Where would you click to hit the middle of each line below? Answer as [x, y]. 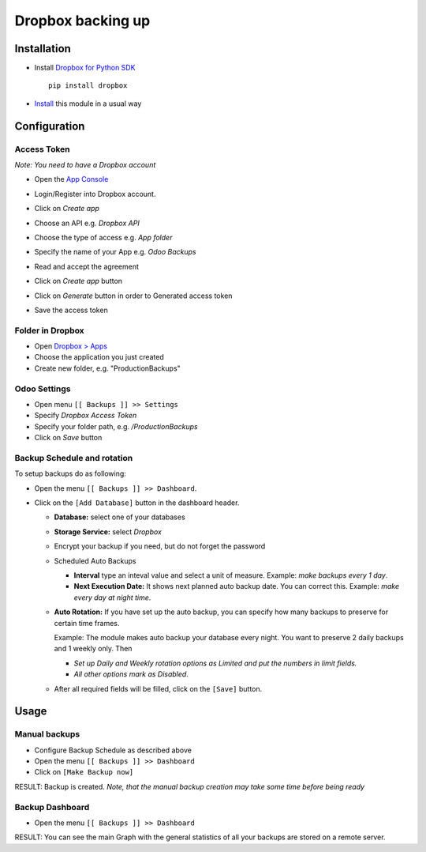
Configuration [50, 126]
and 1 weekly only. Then [93, 649]
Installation [43, 49]
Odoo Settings [43, 389]
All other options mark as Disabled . [131, 674]
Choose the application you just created [99, 357]
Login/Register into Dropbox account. [95, 194]
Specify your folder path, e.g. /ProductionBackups [116, 426]
